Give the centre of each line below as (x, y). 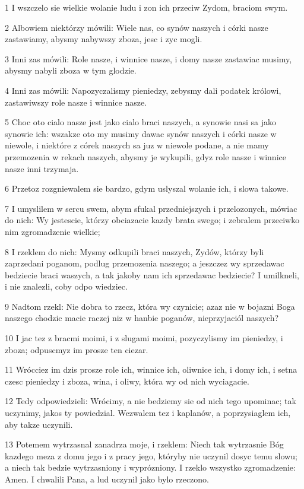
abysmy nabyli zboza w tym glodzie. (71, 70)
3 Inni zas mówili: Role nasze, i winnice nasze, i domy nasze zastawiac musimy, (148, 58)
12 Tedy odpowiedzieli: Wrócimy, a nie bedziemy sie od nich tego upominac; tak (151, 401)
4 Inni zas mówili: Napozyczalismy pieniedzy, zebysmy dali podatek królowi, (143, 90)
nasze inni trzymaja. (42, 168)
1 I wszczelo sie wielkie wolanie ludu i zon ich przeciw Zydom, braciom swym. (146, 7)
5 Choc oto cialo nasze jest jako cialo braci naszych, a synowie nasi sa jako (140, 122)
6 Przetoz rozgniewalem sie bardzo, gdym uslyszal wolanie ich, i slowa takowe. (147, 188)
